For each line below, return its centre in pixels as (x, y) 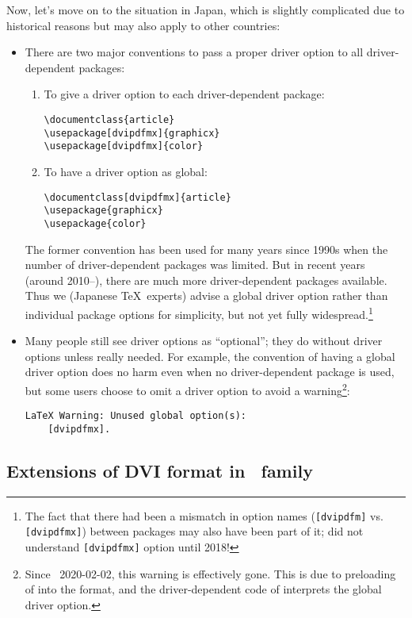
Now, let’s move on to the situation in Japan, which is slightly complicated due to (206, 10)
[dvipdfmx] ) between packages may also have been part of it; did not (194, 531)
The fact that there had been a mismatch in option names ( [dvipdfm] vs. (204, 515)
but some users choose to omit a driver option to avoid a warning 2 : (187, 389)
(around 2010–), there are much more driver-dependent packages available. (206, 280)
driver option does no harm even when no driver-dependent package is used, (210, 372)
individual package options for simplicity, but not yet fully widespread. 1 (199, 313)
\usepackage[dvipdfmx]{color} (124, 146)
